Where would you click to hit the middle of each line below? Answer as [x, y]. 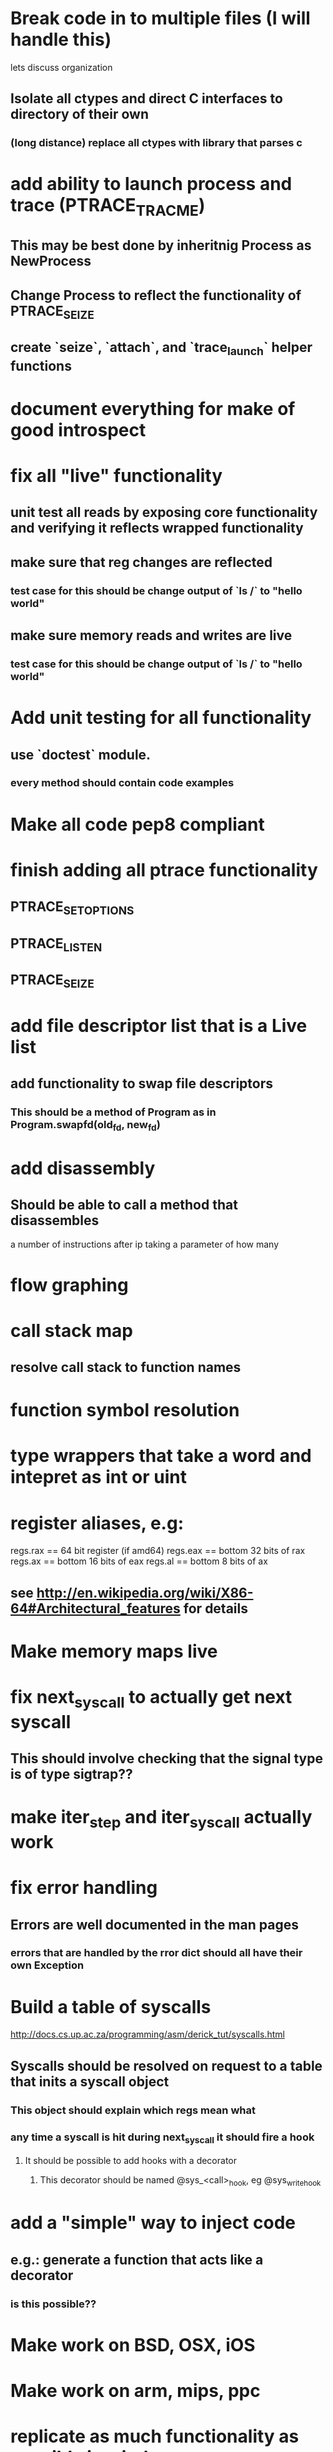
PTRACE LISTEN [56, 944]
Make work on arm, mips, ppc [135, 2390]
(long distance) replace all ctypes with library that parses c [156, 143]
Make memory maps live [114, 1651]
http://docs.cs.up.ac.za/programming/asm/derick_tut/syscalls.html [147, 2034]
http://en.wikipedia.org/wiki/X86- [145, 1592]
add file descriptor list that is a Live [159, 1025]
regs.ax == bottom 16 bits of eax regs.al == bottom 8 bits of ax [139, 1561]
